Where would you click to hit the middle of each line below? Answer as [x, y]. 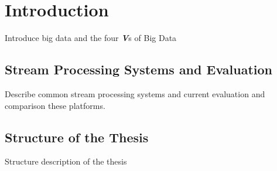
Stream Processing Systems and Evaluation [138, 69]
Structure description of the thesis [66, 161]
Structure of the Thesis [77, 137]
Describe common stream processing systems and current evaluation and [135, 93]
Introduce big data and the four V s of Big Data [91, 38]
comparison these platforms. [55, 105]
